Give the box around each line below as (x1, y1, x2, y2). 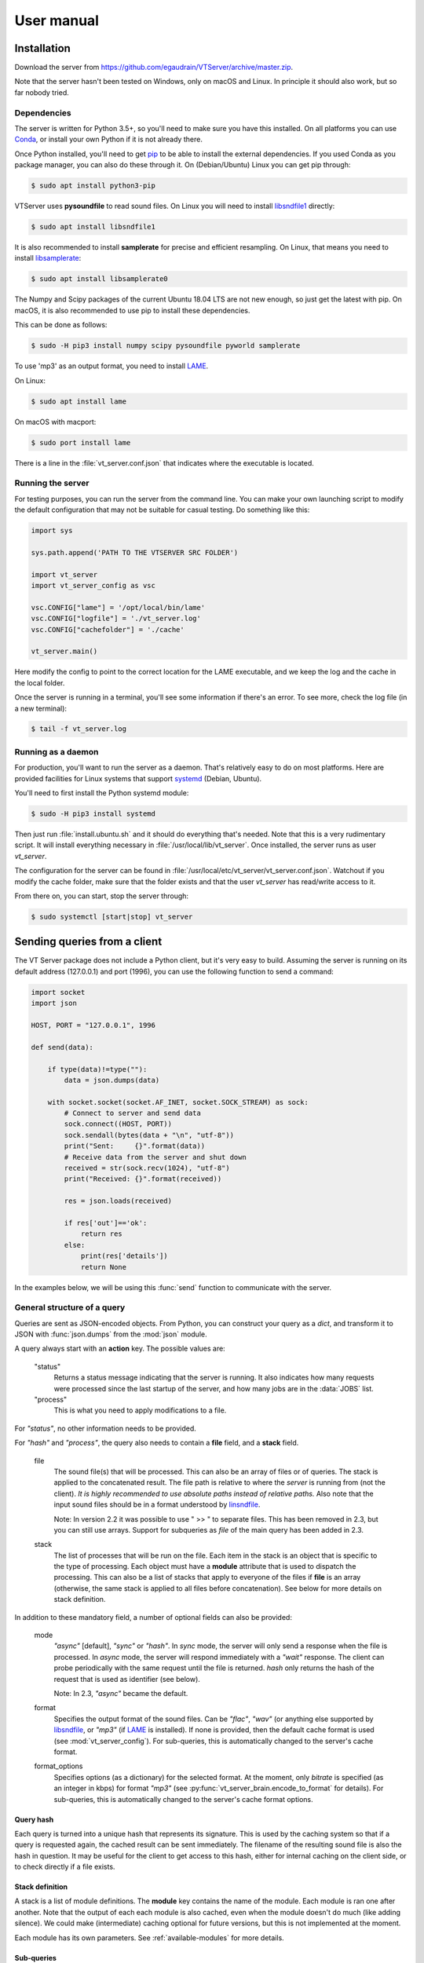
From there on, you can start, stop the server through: (14, 891, 188, 901)
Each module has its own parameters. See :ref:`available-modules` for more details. (14, 1932, 284, 1943)
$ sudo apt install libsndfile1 (31, 222, 156, 232)
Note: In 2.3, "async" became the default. (53, 1689, 188, 1698)
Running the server (14, 477, 90, 488)
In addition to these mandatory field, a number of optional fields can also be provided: (14, 1612, 292, 1621)
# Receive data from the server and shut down (64, 1153, 247, 1161)
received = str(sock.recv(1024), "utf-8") (64, 1164, 231, 1173)
